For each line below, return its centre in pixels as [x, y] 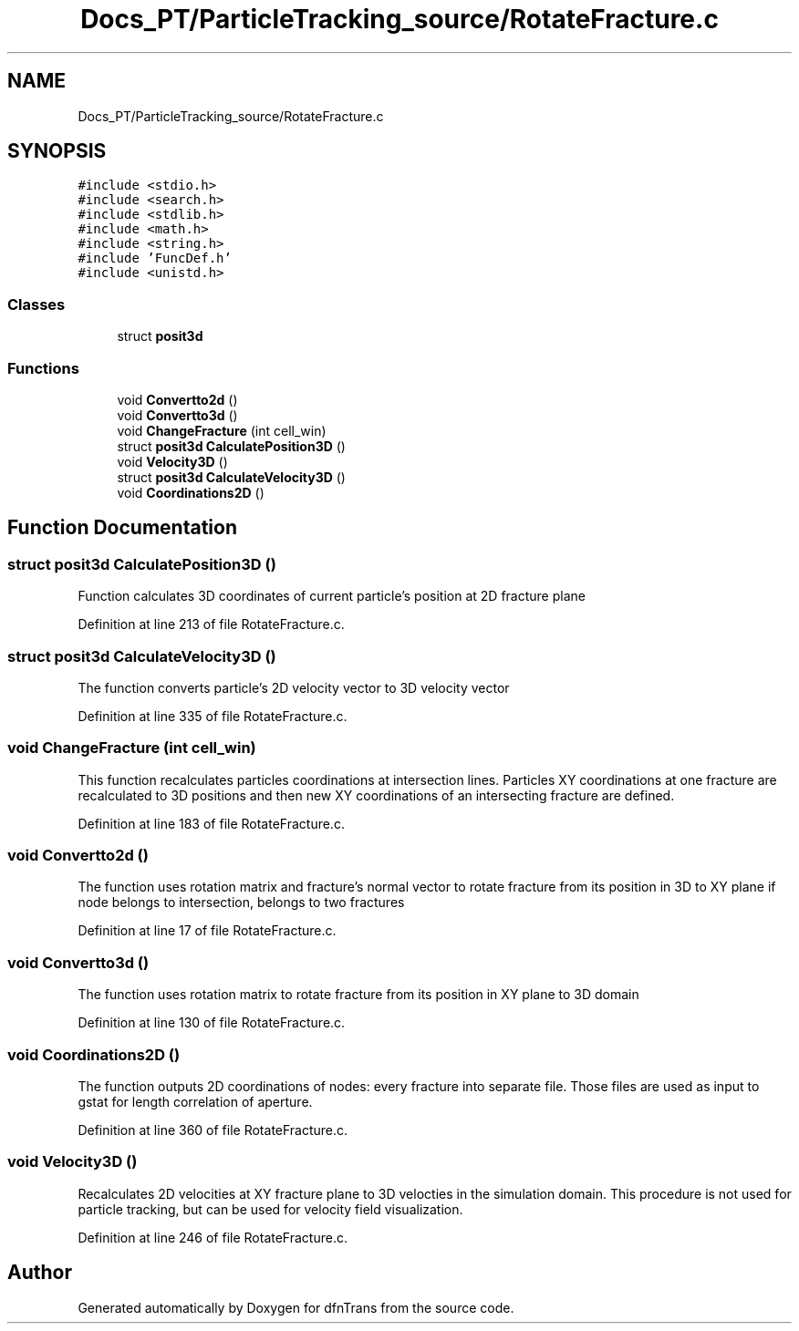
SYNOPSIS [57, 151]
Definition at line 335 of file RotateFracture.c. [213, 716]
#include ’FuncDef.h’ [155, 258]
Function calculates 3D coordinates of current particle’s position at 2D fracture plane [332, 596]
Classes [36, 304]
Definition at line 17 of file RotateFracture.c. [207, 931]
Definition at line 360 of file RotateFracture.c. [213, 1130]
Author [40, 1273]
